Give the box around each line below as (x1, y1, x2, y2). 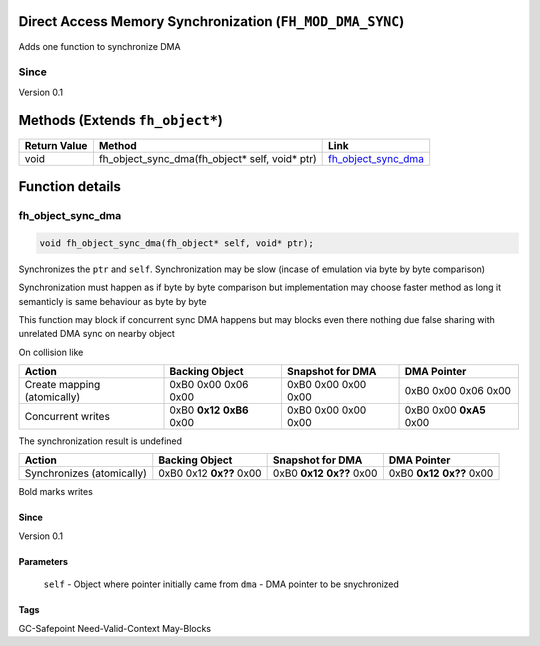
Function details (18, 178, 122, 195)
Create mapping (24, 378, 101, 392)
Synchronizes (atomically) (24, 466, 147, 480)
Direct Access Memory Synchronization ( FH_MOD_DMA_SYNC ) (18, 13, 405, 30)
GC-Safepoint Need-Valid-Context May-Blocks (18, 622, 212, 634)
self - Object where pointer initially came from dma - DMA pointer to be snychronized (43, 578, 400, 590)
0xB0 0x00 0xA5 (404, 403, 487, 417)
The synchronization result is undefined (18, 435, 183, 447)
